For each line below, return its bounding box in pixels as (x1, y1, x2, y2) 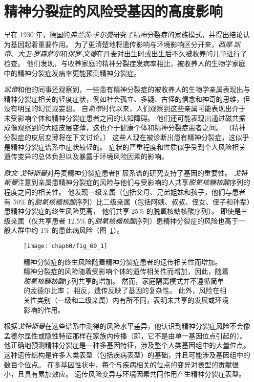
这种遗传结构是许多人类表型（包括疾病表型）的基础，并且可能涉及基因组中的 (4, 350, 250, 360)
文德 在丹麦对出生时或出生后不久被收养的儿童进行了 (83, 48, 247, 59)
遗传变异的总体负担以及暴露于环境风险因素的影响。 (4, 151, 168, 161)
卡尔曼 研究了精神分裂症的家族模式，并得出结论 (92, 29, 243, 40)
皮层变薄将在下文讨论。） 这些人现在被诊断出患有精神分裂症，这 (31, 132, 235, 142)
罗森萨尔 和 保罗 (33, 48, 81, 59)
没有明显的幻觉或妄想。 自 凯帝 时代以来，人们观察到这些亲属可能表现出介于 (4, 103, 246, 113)
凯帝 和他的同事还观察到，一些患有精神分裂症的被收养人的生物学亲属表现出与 (4, 84, 250, 94)
